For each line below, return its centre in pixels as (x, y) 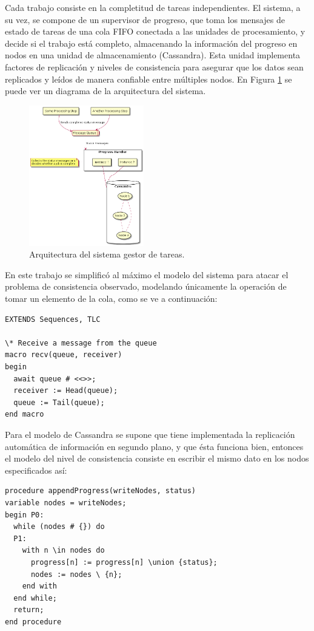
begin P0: (25, 515)
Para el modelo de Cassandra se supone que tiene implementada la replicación (150, 435)
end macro (25, 414)
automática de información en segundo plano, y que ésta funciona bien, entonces (154, 446)
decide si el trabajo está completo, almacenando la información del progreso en (151, 43)
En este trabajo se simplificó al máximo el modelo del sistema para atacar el (147, 274)
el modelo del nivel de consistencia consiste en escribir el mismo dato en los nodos (157, 458)
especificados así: (36, 470)
